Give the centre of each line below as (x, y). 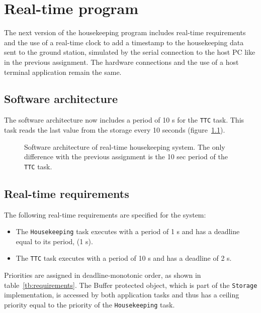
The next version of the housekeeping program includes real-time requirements (125, 32)
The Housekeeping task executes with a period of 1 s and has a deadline (128, 231)
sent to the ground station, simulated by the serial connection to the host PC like (130, 52)
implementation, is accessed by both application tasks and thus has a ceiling (122, 295)
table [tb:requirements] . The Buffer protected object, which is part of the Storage (131, 285)
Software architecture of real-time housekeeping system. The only (125, 146)
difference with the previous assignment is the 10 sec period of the (126, 156)
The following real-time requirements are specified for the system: (105, 214)
